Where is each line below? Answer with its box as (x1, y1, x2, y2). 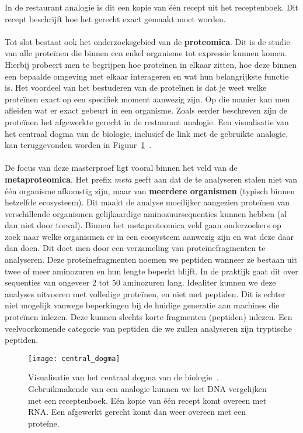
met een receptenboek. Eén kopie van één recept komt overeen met (28, 394, 267, 406)
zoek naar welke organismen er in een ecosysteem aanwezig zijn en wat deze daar (5, 230, 294, 242)
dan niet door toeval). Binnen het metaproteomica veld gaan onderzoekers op (5, 219, 281, 231)
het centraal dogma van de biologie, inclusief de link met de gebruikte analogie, (5, 127, 288, 139)
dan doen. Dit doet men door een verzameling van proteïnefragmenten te (5, 242, 266, 254)
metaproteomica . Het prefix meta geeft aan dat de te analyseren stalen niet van (5, 173, 298, 185)
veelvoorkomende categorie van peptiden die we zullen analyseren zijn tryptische (5, 322, 292, 334)
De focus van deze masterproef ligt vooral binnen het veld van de (5, 161, 238, 174)
